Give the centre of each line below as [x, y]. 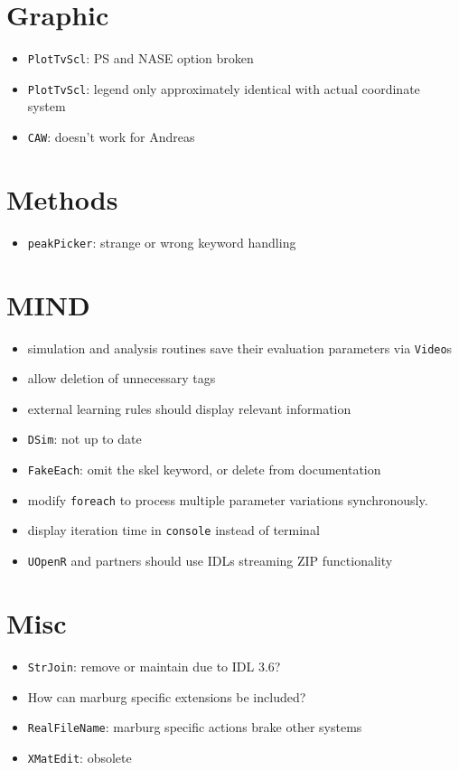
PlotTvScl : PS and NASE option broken [141, 58]
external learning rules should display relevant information [189, 408]
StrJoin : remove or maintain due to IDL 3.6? [154, 666]
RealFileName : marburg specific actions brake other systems [195, 727]
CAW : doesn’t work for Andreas [111, 137]
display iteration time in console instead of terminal [173, 530]
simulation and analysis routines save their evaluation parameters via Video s [240, 347]
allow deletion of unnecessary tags [122, 378]
